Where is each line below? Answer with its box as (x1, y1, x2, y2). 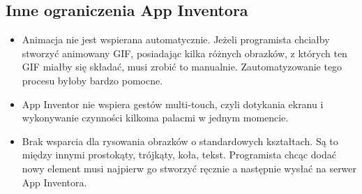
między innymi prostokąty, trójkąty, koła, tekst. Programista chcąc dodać (22, 147, 336, 162)
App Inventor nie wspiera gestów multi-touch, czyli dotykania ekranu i (22, 96, 324, 111)
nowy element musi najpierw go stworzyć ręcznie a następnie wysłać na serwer (22, 161, 357, 175)
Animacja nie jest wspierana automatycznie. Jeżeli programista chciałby (22, 32, 330, 47)
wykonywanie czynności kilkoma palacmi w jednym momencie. (22, 110, 289, 125)
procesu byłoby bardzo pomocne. (22, 73, 163, 87)
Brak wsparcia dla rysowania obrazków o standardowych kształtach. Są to (22, 133, 338, 148)
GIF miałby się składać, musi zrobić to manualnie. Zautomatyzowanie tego (22, 59, 342, 74)
